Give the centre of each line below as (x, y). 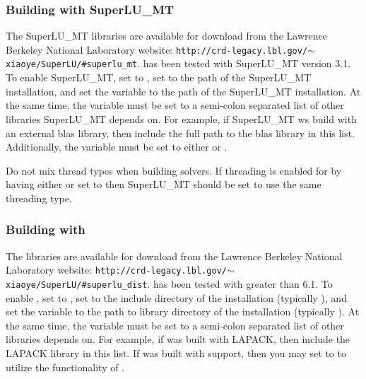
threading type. (39, 198)
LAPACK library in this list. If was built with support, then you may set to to (176, 352)
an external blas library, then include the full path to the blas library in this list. (181, 133)
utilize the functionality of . (65, 367)
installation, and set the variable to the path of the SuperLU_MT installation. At (183, 91)
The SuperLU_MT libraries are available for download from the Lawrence (166, 36)
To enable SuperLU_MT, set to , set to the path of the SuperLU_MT (159, 77)
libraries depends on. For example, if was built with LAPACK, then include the (178, 339)
